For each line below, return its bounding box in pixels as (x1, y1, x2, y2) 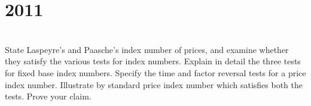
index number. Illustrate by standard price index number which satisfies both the (5, 78, 303, 91)
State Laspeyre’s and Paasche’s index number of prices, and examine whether (5, 43, 289, 55)
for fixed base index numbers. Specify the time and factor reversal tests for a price (5, 66, 306, 79)
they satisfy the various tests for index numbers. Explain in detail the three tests (5, 55, 301, 67)
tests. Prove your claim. (5, 90, 92, 102)
